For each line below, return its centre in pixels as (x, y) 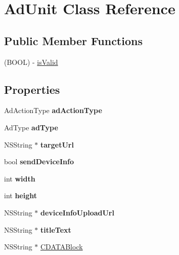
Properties (32, 89)
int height (21, 195)
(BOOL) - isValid (31, 62)
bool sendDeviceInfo (39, 161)
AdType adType (31, 127)
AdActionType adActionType (53, 110)
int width (20, 178)
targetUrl (57, 144)
